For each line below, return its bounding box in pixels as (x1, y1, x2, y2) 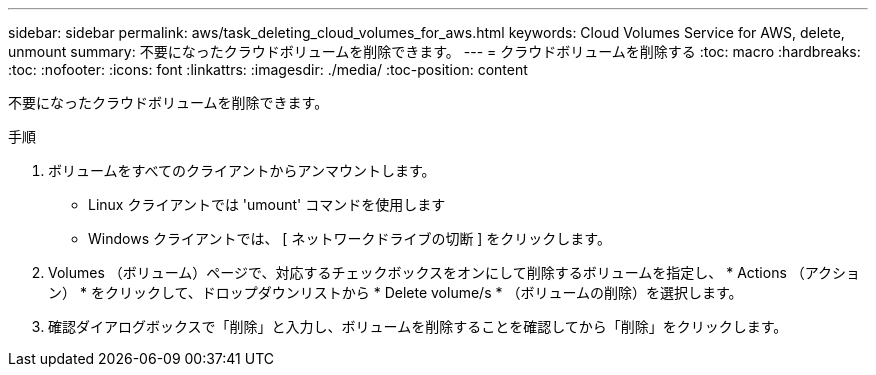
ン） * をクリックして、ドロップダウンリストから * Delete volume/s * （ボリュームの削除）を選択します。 (48, 284, 743, 301)
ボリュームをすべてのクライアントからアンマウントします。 (48, 162, 436, 179)
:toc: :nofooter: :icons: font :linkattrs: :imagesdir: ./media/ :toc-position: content (8, 61, 528, 78)
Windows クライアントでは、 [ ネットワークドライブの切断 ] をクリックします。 (88, 230, 611, 247)
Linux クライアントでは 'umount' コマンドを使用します (88, 196, 446, 213)
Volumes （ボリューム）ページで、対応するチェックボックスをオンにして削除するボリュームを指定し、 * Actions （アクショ (48, 264, 861, 281)
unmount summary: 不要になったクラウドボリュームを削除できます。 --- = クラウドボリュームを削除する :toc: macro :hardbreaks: (8, 43, 861, 60)
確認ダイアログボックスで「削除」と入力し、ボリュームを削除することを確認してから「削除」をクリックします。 (48, 318, 788, 335)
